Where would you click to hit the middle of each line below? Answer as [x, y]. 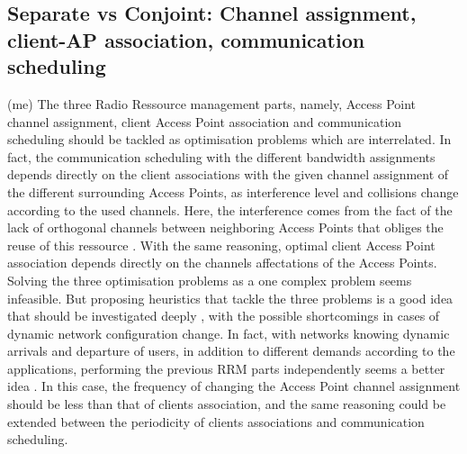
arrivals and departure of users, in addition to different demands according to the [231, 351]
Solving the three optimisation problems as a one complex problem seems [210, 280]
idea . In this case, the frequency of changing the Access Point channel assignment [234, 386]
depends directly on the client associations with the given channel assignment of [228, 174]
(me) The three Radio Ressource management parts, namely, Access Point [212, 103]
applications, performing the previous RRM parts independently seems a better [226, 368]
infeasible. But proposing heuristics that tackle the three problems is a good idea [230, 298]
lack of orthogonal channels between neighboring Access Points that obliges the [225, 227]
